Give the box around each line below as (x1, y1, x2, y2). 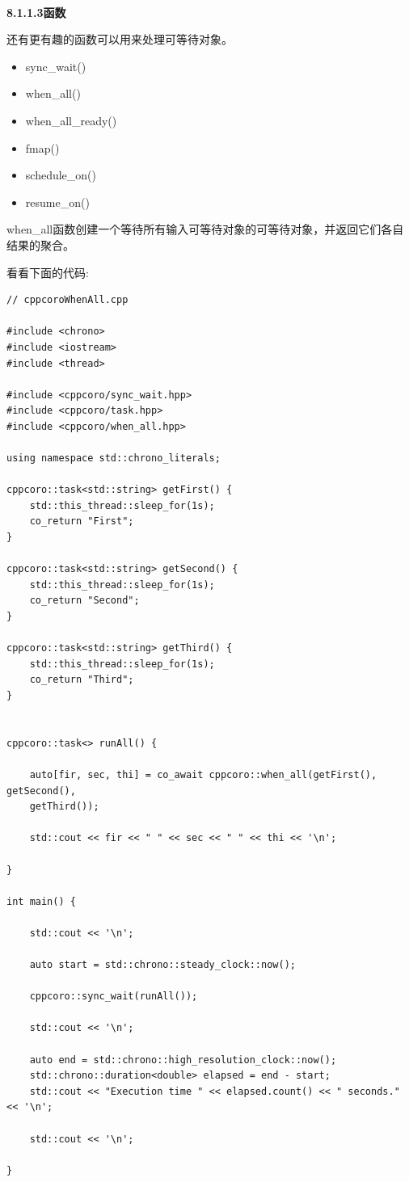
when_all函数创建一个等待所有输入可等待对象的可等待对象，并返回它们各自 (6, 221, 404, 238)
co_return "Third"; (29, 674, 134, 686)
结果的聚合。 (6, 236, 74, 253)
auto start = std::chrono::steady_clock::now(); (29, 959, 296, 971)
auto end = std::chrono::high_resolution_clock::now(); (29, 1054, 337, 1066)
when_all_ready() (25, 111, 117, 128)
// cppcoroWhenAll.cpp (6, 294, 129, 306)
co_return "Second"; (29, 595, 140, 607)
